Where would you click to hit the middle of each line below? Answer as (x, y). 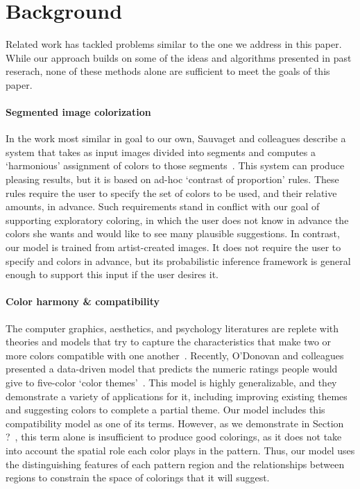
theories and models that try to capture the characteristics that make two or (169, 342)
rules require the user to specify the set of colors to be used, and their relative (171, 192)
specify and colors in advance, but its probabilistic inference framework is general (178, 260)
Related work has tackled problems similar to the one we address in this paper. (174, 44)
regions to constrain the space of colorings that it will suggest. (138, 478)
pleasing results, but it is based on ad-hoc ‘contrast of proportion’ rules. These (172, 179)
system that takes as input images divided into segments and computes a (161, 152)
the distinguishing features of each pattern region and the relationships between (175, 464)
